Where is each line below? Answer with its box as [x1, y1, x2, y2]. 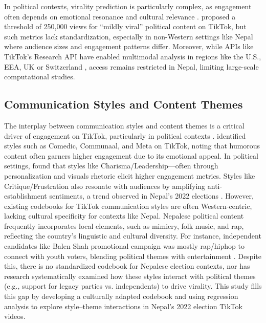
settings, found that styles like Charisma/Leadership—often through [4, 160, 218, 171]
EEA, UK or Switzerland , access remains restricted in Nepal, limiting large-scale [4, 61, 259, 72]
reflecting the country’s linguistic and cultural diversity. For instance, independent [4, 230, 261, 241]
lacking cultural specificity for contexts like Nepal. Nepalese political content [4, 210, 244, 221]
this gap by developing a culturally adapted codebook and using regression [4, 291, 238, 302]
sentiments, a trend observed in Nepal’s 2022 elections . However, [49, 190, 254, 201]
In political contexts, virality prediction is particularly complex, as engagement [4, 1, 252, 11]
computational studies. [4, 71, 75, 82]
